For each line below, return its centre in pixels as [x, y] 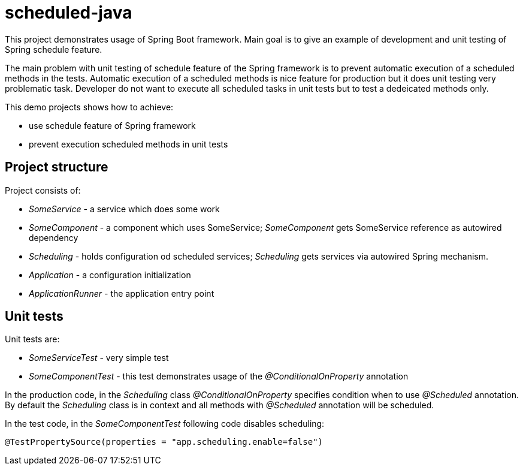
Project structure [57, 167]
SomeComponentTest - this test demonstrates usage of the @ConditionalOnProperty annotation [219, 376]
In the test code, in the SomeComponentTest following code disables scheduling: [165, 424]
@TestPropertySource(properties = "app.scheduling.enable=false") [164, 442]
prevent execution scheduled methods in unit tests [129, 144]
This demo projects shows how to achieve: [89, 107]
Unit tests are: [32, 339]
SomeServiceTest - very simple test [99, 358]
